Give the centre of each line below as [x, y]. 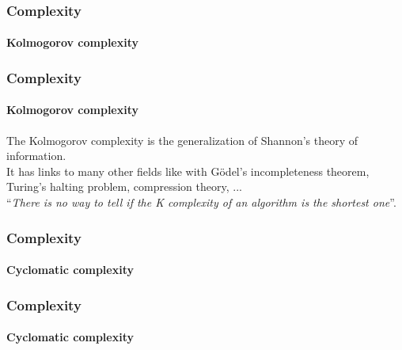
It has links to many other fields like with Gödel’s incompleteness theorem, [188, 171]
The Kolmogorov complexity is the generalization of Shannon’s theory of [182, 140]
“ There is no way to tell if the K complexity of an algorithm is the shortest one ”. [201, 202]
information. [36, 156]
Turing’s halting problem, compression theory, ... [124, 186]
